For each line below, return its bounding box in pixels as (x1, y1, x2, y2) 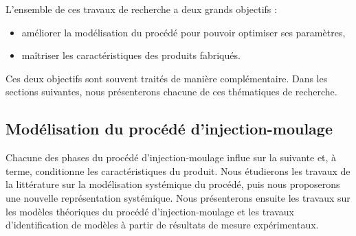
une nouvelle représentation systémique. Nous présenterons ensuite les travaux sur (5, 190, 351, 204)
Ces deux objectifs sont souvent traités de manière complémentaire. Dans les (5, 71, 328, 85)
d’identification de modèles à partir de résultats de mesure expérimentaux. (5, 217, 319, 232)
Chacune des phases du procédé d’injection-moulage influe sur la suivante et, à (5, 150, 337, 165)
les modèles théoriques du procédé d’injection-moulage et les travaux (5, 204, 295, 218)
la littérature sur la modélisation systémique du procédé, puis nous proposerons (5, 177, 340, 191)
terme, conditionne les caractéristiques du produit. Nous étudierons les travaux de (5, 163, 351, 178)
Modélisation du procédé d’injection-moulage (5, 118, 333, 139)
